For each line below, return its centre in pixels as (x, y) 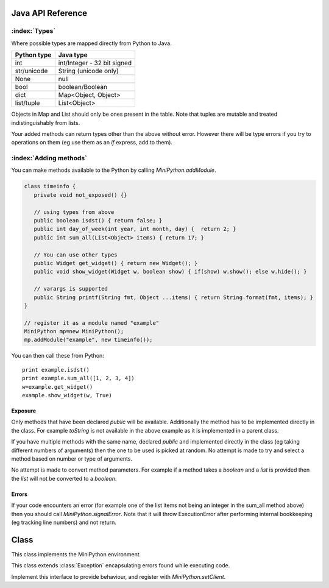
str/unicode (31, 71)
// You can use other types (76, 255)
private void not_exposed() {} (80, 195)
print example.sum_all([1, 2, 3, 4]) (79, 378)
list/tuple (27, 103)
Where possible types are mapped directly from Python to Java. (91, 43)
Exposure (24, 411)
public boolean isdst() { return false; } (98, 221)
